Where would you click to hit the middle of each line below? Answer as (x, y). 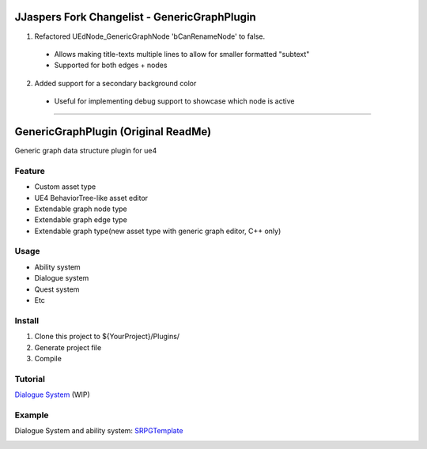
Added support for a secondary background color (115, 83)
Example (32, 415)
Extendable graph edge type (81, 220)
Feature (30, 171)
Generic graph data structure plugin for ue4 (86, 150)
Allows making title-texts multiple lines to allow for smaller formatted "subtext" (182, 54)
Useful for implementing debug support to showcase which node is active (174, 101)
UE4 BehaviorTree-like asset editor (91, 198)
